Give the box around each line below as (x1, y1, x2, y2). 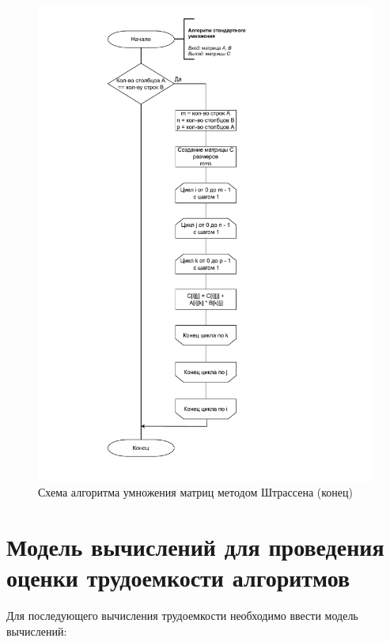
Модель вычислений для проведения (6, 530, 384, 562)
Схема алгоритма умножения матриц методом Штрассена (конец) (38, 484, 353, 500)
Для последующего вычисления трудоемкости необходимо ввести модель (6, 607, 358, 624)
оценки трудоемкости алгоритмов (6, 561, 350, 594)
